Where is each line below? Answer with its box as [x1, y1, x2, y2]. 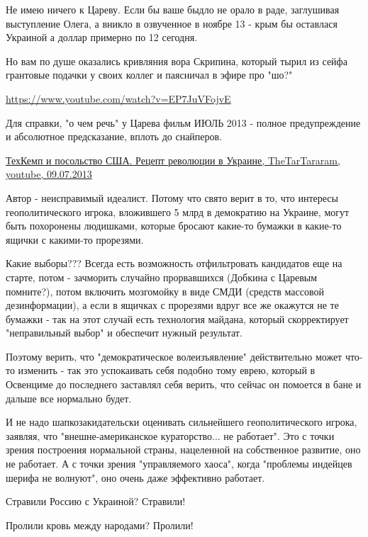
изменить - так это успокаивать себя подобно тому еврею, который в [18, 363, 316, 378]
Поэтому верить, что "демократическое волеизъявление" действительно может [6, 349, 342, 363]
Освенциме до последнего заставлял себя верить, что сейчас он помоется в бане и [6, 377, 362, 392]
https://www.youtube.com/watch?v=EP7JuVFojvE [6, 91, 231, 106]
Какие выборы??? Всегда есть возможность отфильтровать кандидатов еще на [6, 256, 342, 271]
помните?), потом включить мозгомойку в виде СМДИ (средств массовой [6, 283, 324, 298]
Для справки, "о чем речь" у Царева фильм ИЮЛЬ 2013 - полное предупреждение [6, 115, 361, 130]
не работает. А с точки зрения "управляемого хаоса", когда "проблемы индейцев [6, 456, 352, 471]
